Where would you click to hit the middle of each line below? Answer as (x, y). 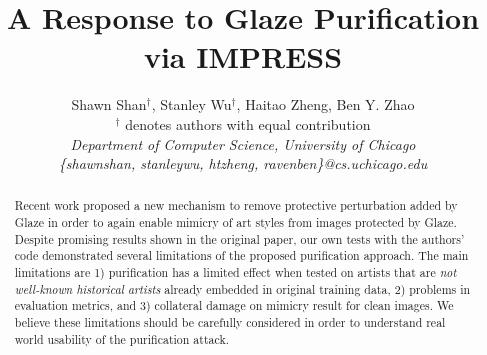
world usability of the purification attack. (121, 338)
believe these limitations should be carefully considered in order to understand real (230, 322)
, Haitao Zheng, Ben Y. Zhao (325, 104)
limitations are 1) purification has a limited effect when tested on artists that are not (235, 272)
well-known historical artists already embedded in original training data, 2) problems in (242, 288)
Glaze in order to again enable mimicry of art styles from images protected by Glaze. (235, 222)
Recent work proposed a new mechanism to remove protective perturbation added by (236, 205)
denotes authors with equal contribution (248, 123)
